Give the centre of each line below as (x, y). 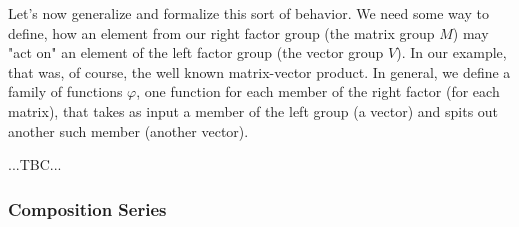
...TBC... (35, 164)
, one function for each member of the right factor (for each (318, 91)
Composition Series (87, 208)
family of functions (65, 91)
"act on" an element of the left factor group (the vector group (196, 52)
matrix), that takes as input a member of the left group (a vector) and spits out (253, 110)
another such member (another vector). (128, 130)
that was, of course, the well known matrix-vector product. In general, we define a (259, 71)
